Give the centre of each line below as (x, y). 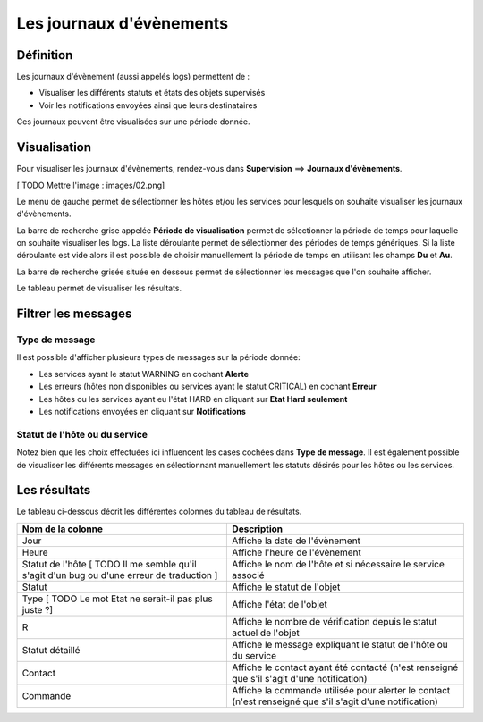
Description (258, 529)
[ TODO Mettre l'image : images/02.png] (91, 185)
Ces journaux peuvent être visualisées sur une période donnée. (133, 122)
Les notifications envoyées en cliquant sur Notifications (142, 411)
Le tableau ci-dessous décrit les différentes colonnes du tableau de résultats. (159, 512)
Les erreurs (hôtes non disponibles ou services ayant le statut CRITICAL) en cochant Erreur (208, 386)
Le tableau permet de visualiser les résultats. (99, 288)
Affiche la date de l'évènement (297, 541)
